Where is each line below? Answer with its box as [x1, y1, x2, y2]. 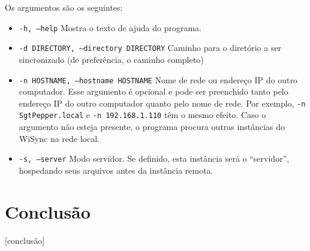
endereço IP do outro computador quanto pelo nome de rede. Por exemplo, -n [19, 96, 306, 109]
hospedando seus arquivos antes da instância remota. [19, 164, 213, 176]
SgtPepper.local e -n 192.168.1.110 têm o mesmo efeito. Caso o [19, 108, 266, 121]
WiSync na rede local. [19, 132, 100, 144]
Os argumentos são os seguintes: [5, 1, 123, 13]
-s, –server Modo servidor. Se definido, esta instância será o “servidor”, [19, 152, 290, 165]
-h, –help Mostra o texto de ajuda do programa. [19, 21, 201, 34]
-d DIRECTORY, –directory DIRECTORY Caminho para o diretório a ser [19, 41, 282, 54]
